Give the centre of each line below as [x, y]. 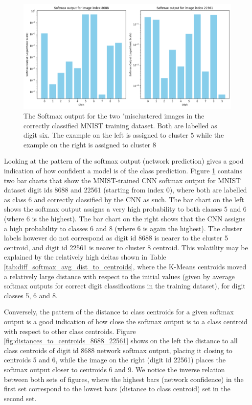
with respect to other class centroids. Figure [70, 331]
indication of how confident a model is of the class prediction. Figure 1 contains [123, 171]
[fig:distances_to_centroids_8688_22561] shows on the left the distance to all [121, 341]
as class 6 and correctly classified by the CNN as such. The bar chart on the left [124, 199]
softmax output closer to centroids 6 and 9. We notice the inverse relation [115, 369]
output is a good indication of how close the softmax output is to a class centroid [126, 321]
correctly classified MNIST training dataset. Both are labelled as [120, 125]
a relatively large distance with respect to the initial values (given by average [119, 276]
